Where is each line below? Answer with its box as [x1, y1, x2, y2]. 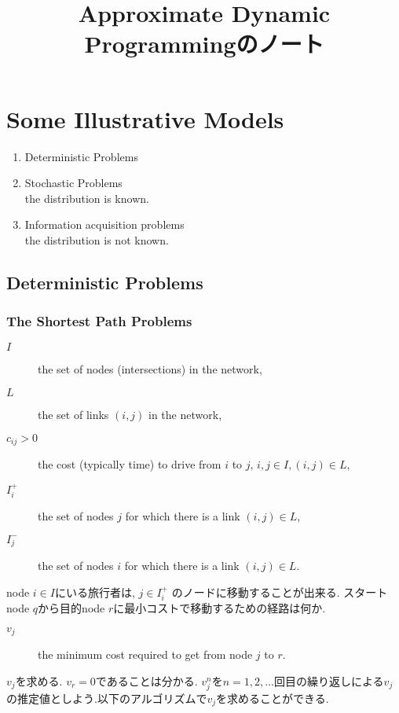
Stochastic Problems [24, 175, 123, 191]
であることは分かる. [95, 672, 198, 689]
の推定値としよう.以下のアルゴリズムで [6, 689, 207, 706]
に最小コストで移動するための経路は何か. [113, 600, 326, 616]
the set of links [38, 406, 109, 423]
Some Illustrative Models [6, 102, 284, 134]
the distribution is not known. [24, 231, 169, 248]
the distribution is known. [24, 189, 149, 206]
